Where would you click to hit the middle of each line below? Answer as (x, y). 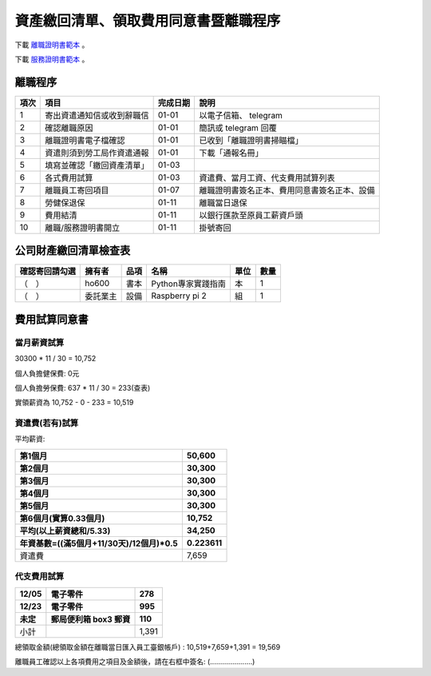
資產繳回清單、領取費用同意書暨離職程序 (148, 21)
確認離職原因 (69, 128)
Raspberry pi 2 (179, 296)
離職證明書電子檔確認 (85, 140)
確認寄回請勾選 (47, 272)
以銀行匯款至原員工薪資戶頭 (251, 215)
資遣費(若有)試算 (47, 423)
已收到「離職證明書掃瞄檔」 (251, 140)
